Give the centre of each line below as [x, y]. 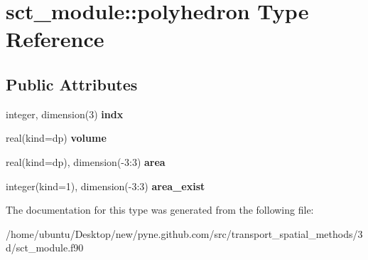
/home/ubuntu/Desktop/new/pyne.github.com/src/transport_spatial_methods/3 [184, 233]
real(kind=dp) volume [56, 138]
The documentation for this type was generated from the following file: [160, 210]
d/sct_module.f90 [45, 248]
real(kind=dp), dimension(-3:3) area [86, 161]
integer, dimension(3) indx [65, 114]
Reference [55, 39]
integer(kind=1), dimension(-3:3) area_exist [105, 186]
